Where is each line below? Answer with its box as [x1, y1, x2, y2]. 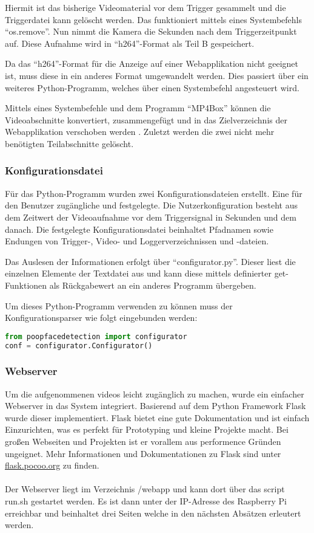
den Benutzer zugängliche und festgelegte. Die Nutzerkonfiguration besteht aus [5, 199, 298, 211]
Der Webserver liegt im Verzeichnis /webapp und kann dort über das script [5, 483, 285, 495]
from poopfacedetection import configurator [5, 332, 187, 341]
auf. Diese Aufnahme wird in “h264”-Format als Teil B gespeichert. [5, 36, 255, 49]
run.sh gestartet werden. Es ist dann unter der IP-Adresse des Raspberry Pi [5, 495, 287, 507]
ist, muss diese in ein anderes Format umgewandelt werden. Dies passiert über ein [5, 69, 309, 81]
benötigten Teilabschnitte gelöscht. [5, 137, 134, 150]
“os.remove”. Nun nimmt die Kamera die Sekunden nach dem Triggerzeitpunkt [5, 25, 297, 38]
